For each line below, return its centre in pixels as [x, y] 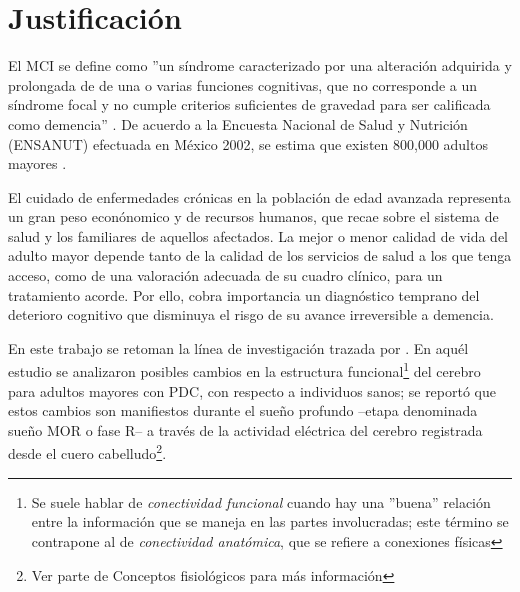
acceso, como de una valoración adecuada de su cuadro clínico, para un [225, 275]
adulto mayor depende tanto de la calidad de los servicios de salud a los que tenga [260, 255]
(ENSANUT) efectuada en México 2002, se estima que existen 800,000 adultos [248, 143]
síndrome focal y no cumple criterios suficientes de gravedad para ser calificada [249, 104]
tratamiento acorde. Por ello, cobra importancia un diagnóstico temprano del [244, 294]
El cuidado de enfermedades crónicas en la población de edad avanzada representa [259, 196]
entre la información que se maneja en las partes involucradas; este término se [270, 521]
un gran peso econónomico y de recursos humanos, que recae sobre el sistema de [253, 216]
